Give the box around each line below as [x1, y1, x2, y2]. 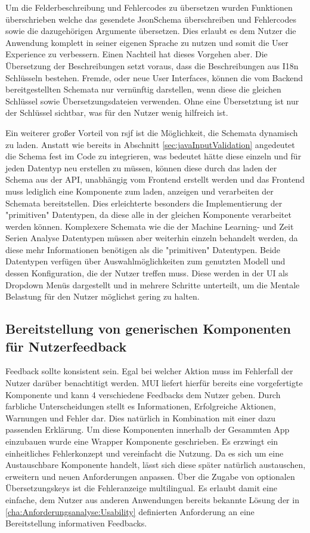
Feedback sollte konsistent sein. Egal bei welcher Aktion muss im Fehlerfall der [5, 365, 293, 377]
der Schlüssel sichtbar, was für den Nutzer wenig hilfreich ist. [5, 106, 228, 119]
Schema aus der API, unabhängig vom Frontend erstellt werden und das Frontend [5, 173, 305, 186]
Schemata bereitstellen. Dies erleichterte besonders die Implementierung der [5, 196, 283, 209]
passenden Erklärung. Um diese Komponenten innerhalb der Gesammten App [5, 423, 290, 436]
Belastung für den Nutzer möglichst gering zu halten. [5, 290, 200, 303]
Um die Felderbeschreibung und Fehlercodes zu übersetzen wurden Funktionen [5, 1, 293, 13]
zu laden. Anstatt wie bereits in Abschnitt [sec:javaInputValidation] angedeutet [5, 138, 295, 150]
